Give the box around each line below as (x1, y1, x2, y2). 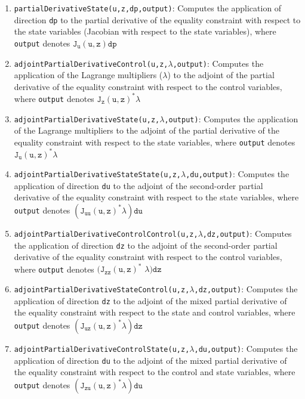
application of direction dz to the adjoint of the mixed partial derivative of (14, 294, 287, 307)
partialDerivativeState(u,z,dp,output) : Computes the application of (14, 2, 282, 14)
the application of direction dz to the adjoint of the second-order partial (14, 239, 278, 251)
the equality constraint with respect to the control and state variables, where (14, 366, 295, 378)
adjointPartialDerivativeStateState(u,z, (14, 170, 181, 179)
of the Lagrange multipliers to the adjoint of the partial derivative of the (14, 124, 279, 137)
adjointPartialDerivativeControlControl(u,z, (14, 230, 198, 239)
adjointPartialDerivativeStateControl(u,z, (14, 285, 190, 294)
